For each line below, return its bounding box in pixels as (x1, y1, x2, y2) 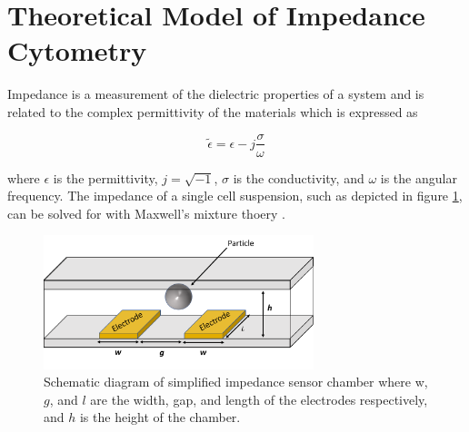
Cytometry (7, 32, 147, 69)
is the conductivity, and (233, 168, 364, 187)
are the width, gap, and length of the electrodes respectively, (90, 389, 428, 408)
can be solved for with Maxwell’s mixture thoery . (7, 203, 285, 222)
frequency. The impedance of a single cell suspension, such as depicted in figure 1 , (7, 186, 463, 205)
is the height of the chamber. (79, 407, 241, 427)
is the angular (380, 168, 457, 187)
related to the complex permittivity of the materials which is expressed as (7, 102, 418, 121)
